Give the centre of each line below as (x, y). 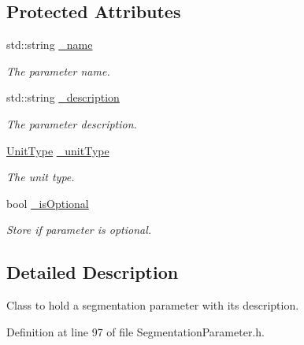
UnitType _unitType (58, 150)
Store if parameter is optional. (79, 230)
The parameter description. (72, 123)
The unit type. (41, 177)
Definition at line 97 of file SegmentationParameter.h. (135, 331)
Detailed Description (93, 272)
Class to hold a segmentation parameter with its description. (153, 305)
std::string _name (50, 45)
